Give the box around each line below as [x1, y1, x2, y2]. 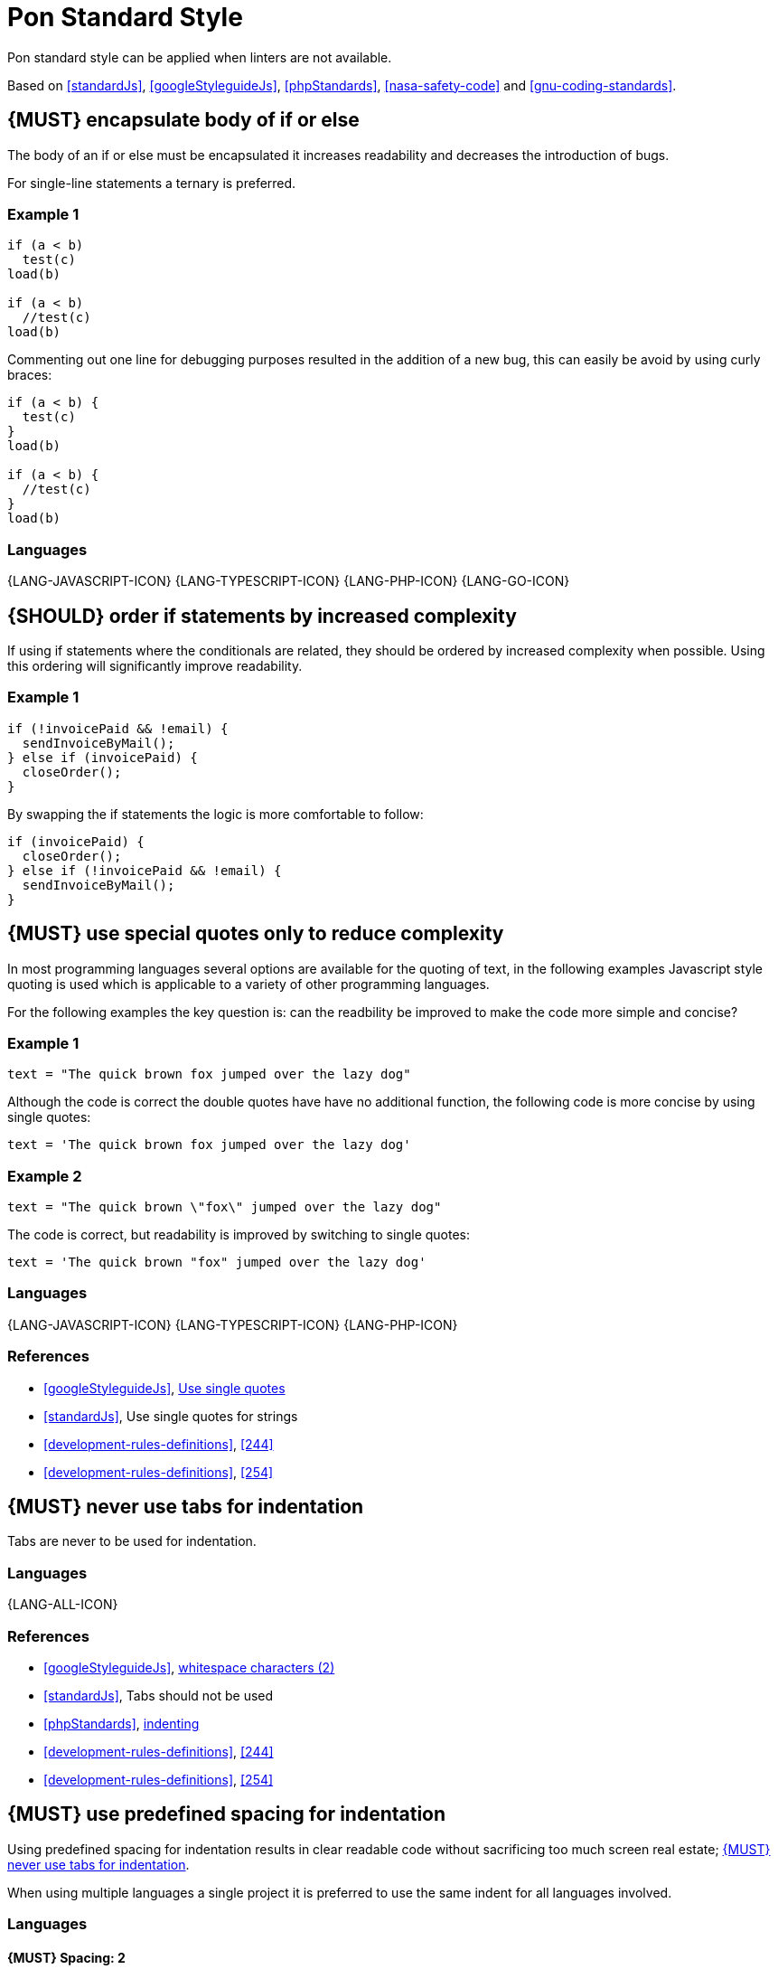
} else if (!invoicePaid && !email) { [7, 862, 282, 878]
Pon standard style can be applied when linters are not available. [7, 49, 392, 65]
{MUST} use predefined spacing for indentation [7, 1803, 446, 1826]
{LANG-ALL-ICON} [7, 1597, 118, 1613]
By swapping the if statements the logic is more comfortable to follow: [7, 805, 424, 822]
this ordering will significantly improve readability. [7, 657, 303, 674]
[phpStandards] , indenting [43, 1715, 200, 1731]
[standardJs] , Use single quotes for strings [43, 1408, 298, 1424]
